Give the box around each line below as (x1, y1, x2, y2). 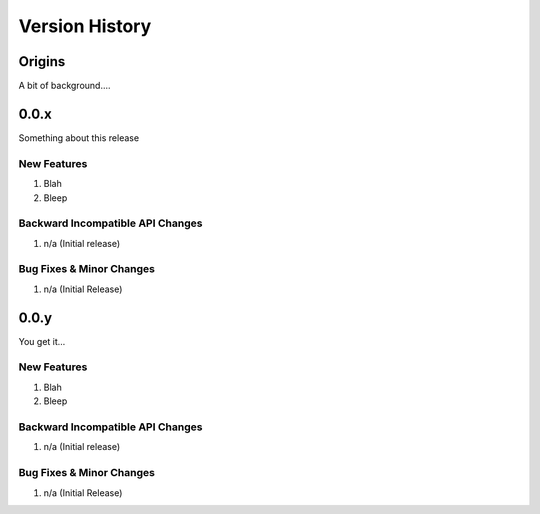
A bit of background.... (18, 80, 111, 92)
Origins (18, 53, 66, 70)
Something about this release (18, 131, 140, 144)
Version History (18, 15, 152, 37)
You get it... (18, 335, 66, 347)
